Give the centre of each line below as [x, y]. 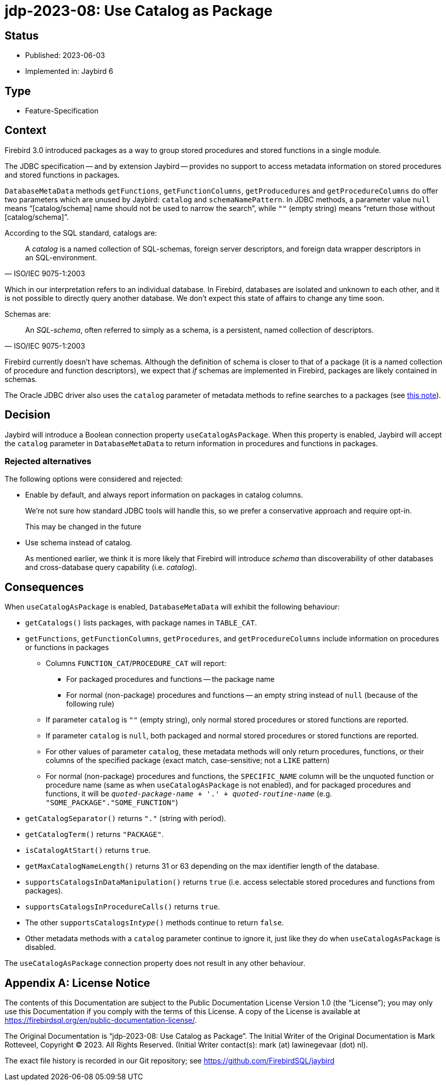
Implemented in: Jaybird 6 [69, 71]
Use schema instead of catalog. [79, 543]
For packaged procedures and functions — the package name [171, 679]
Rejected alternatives [48, 461]
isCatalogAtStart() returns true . [88, 850]
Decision [28, 415]
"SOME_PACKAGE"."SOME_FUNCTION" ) [112, 803]
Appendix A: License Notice [77, 983]
